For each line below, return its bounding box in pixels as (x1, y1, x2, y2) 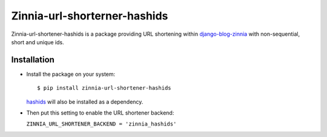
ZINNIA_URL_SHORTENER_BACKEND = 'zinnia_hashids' (26, 121, 177, 127)
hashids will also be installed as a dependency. (26, 98, 144, 105)
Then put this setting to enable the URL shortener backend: (26, 109, 174, 116)
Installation (11, 55, 54, 65)
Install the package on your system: (26, 70, 116, 78)
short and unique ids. (11, 38, 64, 45)
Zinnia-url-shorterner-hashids (11, 9, 168, 22)
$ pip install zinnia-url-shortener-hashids (37, 85, 172, 92)
